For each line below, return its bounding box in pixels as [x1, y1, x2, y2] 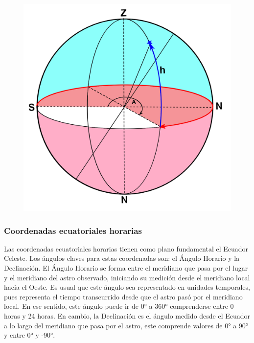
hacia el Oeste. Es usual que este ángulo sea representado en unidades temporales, [4, 282, 250, 292]
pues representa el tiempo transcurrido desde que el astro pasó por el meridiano [4, 291, 243, 301]
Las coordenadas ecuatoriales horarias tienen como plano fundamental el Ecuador [4, 243, 249, 253]
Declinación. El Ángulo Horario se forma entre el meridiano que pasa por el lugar [4, 263, 248, 273]
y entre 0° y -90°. [4, 330, 55, 340]
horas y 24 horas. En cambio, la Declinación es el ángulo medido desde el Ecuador [4, 310, 251, 320]
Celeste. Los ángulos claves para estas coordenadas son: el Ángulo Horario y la [4, 253, 240, 263]
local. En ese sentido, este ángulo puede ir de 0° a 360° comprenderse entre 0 [4, 301, 234, 311]
